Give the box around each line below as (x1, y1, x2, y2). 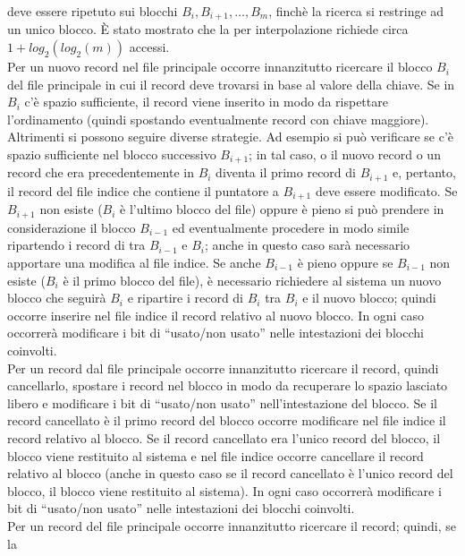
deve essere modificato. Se (315, 181, 458, 200)
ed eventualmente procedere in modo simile (172, 218, 410, 236)
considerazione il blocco (7, 218, 136, 236)
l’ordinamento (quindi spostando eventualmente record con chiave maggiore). (7, 109, 429, 128)
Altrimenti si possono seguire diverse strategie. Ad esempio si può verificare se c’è (7, 127, 454, 146)
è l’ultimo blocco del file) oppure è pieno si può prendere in (120, 200, 444, 218)
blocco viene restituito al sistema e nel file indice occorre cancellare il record (7, 446, 424, 465)
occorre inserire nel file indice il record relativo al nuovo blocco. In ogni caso (7, 305, 424, 324)
